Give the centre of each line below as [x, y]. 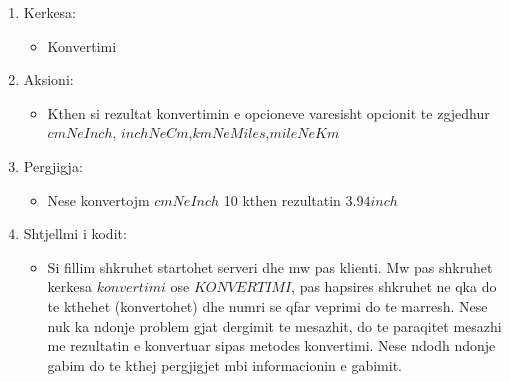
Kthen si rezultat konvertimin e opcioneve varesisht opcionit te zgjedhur [268, 112]
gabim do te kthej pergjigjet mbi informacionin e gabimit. [224, 364]
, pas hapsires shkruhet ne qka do [394, 286]
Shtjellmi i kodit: [75, 233]
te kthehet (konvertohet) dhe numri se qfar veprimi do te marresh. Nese [267, 305]
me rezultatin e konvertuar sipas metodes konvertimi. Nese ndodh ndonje [271, 345]
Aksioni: [48, 79]
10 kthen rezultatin [282, 199]
